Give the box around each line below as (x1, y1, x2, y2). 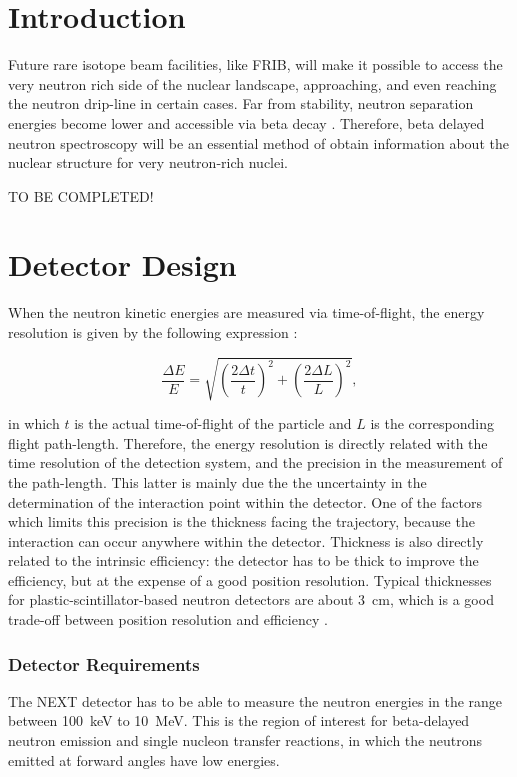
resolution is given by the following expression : (8, 322, 298, 342)
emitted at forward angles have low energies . (8, 749, 280, 770)
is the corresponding (370, 413, 494, 434)
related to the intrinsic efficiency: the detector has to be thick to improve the (8, 550, 479, 571)
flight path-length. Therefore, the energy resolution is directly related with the (8, 432, 488, 453)
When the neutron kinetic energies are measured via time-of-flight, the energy (8, 302, 485, 323)
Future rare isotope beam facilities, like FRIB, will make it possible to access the (8, 54, 503, 75)
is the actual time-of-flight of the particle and (74, 413, 352, 434)
